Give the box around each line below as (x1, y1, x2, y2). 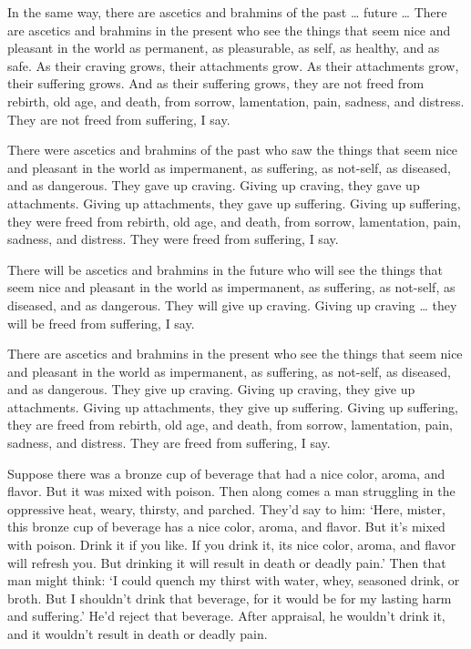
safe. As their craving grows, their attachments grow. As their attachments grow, (7, 56, 459, 75)
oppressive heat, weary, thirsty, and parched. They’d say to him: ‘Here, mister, (7, 499, 445, 518)
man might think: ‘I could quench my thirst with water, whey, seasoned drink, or (7, 571, 460, 590)
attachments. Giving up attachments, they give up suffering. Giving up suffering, (7, 397, 458, 416)
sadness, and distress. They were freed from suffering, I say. (7, 229, 339, 248)
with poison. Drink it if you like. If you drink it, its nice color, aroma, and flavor (7, 535, 456, 554)
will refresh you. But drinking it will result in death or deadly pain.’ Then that (7, 553, 446, 572)
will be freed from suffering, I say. (7, 313, 195, 332)
